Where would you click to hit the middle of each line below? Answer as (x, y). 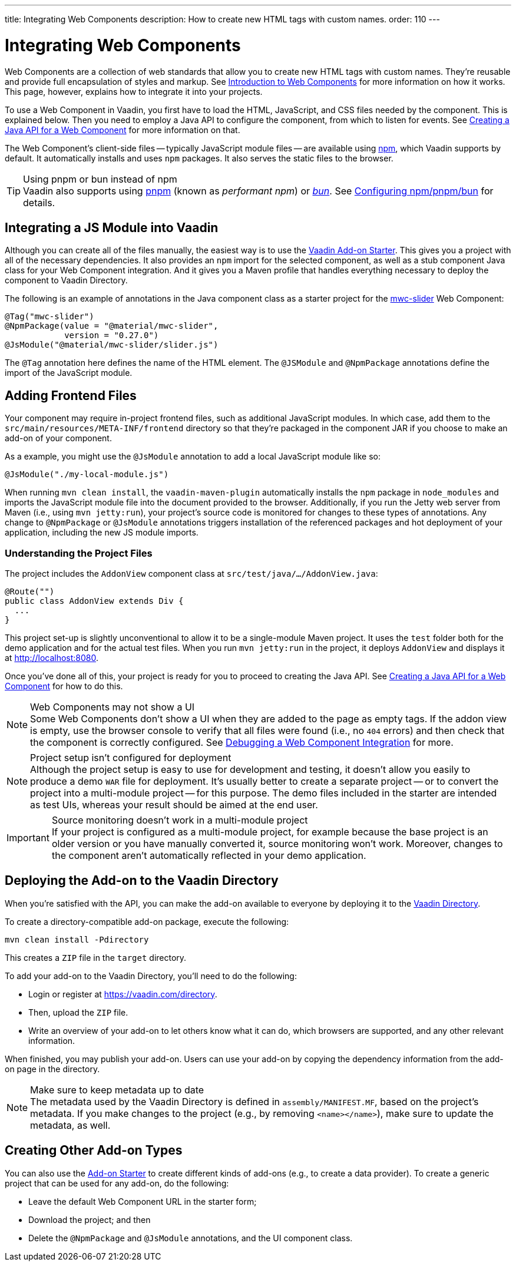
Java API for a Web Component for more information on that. (123, 130)
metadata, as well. (70, 1125)
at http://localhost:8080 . (52, 657)
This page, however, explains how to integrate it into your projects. (134, 91)
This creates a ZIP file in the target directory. (96, 957)
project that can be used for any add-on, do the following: (117, 1183)
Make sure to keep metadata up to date (117, 1090)
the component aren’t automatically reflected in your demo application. (209, 855)
